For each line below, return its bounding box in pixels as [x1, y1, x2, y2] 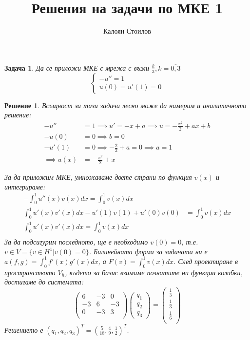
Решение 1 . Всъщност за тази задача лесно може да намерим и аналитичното [4, 100, 247, 110]
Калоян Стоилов [103, 26, 151, 36]
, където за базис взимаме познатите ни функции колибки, [65, 267, 243, 277]
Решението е [4, 324, 43, 335]
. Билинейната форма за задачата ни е [89, 246, 208, 256]
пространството [4, 267, 56, 277]
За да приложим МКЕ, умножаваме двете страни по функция [4, 171, 192, 182]
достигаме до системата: [4, 277, 84, 287]
